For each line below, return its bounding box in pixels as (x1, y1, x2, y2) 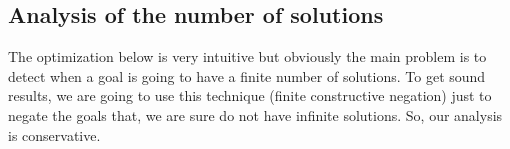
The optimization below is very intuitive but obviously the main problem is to (8, 46, 487, 67)
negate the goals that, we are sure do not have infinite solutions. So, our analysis (8, 104, 503, 125)
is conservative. (8, 124, 101, 145)
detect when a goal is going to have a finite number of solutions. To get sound (8, 65, 486, 86)
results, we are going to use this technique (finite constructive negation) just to (8, 85, 492, 106)
